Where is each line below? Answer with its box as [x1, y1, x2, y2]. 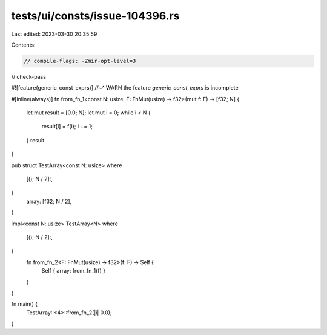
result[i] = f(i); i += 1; [41, 123, 93, 130]
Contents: [11, 41, 36, 48]
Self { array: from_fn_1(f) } [41, 267, 106, 274]
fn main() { [11, 300, 38, 308]
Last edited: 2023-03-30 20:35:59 [11, 30, 97, 38]
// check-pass [11, 73, 47, 80]
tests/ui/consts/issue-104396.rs [11, 9, 180, 22]
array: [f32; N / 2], [26, 197, 72, 205]
